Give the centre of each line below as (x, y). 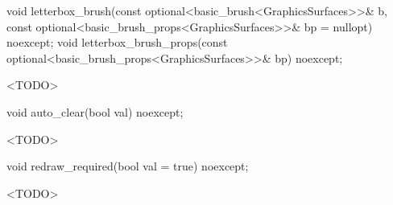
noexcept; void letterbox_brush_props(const (117, 42)
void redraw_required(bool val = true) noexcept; (128, 166)
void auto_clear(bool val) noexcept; (95, 111)
